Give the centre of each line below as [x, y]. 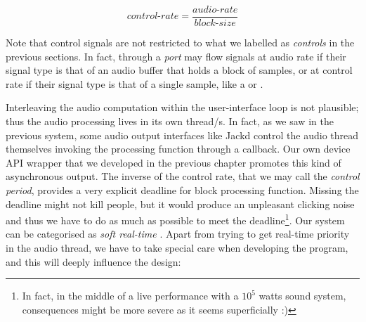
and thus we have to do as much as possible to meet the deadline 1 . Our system [175, 219]
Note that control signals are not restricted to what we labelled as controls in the [180, 43]
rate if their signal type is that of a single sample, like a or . [135, 83]
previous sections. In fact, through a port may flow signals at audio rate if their [176, 56]
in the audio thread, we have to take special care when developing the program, [177, 248]
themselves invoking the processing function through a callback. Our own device [178, 149]
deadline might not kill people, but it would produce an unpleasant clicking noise [180, 204]
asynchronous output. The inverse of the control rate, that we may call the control [183, 176]
